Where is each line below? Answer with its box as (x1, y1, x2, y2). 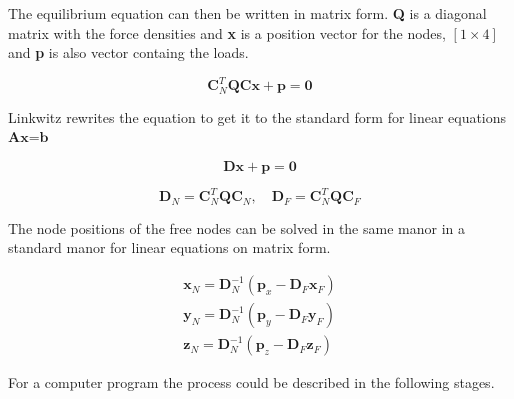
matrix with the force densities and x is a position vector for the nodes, (8, 22, 446, 43)
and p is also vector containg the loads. (8, 42, 249, 63)
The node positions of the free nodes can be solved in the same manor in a (8, 217, 465, 238)
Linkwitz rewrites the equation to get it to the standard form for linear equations (8, 106, 507, 127)
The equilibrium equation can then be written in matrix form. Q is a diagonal (8, 3, 487, 23)
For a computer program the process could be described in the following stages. (8, 372, 495, 393)
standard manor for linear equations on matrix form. (8, 237, 331, 258)
